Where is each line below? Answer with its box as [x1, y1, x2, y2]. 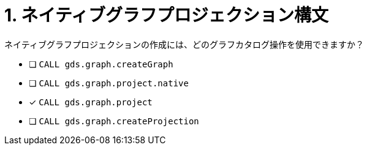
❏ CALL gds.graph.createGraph [29, 58, 173, 69]
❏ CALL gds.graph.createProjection [29, 115, 199, 126]
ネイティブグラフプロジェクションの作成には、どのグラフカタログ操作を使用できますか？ [4, 39, 364, 50]
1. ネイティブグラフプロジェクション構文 [4, 5, 328, 26]
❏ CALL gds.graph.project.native [29, 77, 189, 88]
